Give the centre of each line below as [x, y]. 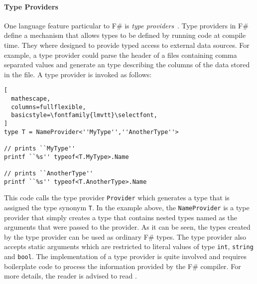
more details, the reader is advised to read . [70, 276]
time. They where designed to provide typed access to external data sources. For [127, 45]
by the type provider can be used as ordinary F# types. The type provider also [125, 236]
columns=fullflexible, [49, 107]
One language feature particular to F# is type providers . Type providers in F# [126, 25]
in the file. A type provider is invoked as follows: [78, 74]
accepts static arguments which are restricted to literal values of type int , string [129, 246]
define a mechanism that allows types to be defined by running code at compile [125, 35]
